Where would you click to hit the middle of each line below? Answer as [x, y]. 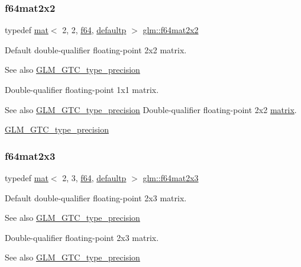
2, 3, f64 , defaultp [94, 178]
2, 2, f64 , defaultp [94, 30]
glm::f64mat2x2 [171, 30]
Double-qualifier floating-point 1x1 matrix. [82, 89]
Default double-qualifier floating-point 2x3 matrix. [96, 197]
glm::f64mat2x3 [171, 178]
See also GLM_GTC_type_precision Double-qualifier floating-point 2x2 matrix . [151, 109]
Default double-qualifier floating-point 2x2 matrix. [96, 49]
